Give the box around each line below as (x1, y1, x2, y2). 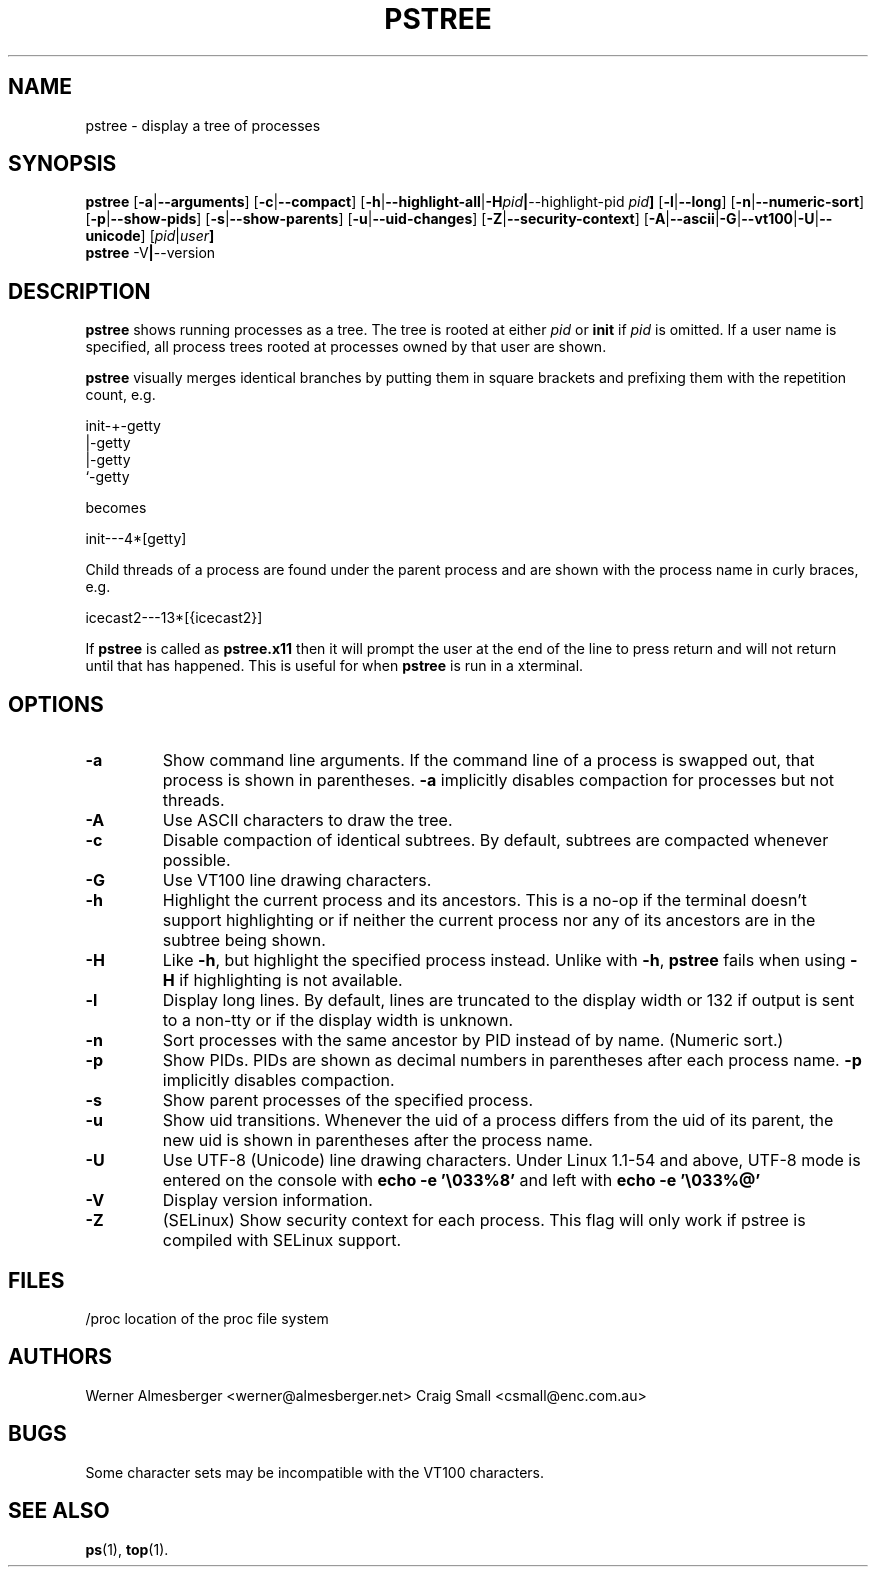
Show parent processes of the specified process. (162, 1090, 534, 1111)
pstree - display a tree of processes (85, 116, 321, 134)
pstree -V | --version (85, 244, 216, 262)
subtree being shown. (162, 930, 326, 951)
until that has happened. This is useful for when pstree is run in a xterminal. (85, 657, 584, 675)
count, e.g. (85, 386, 156, 404)
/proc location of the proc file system (85, 1309, 329, 1327)
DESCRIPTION (8, 278, 151, 304)
